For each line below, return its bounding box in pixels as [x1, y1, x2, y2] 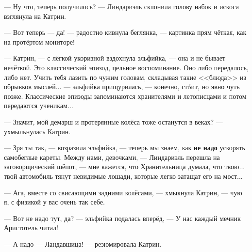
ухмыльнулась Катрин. [4, 126, 71, 136]
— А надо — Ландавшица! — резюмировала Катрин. [4, 238, 162, 249]
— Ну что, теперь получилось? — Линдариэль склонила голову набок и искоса [4, 1, 239, 11]
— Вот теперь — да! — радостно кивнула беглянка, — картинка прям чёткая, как [4, 27, 247, 37]
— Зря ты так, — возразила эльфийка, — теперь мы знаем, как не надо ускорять [4, 142, 245, 153]
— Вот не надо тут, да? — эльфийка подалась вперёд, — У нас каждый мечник [4, 213, 241, 223]
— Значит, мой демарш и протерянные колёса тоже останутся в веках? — [4, 116, 223, 126]
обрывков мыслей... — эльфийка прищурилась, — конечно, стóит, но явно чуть [4, 81, 240, 92]
